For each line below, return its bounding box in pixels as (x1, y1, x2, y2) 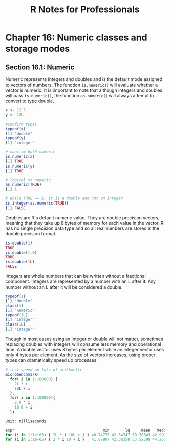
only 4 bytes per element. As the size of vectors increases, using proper (5, 352, 156, 358)
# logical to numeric (5, 177, 51, 183)
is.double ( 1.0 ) (5, 250, 37, 255)
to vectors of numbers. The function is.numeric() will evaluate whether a (5, 82, 158, 88)
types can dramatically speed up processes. (5, 357, 98, 363)
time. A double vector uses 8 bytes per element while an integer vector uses (5, 347, 164, 352)
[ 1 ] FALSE (5, 205, 26, 211)
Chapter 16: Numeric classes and (5, 32, 148, 44)
